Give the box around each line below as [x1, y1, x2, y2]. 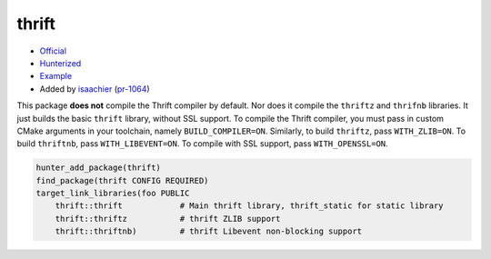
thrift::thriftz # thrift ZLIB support [55, 214, 281, 224]
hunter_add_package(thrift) [35, 163, 161, 173]
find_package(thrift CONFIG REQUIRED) [35, 175, 209, 185]
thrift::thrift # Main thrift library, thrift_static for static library [55, 201, 445, 211]
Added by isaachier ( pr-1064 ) [39, 83, 150, 95]
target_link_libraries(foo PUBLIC [35, 188, 190, 199]
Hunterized [39, 57, 82, 68]
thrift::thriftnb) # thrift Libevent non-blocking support [55, 226, 363, 236]
